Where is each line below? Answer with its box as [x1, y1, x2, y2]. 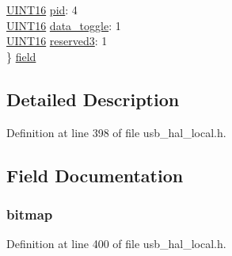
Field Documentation [6, 162, 184, 187]
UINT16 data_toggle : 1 [6, 17, 121, 33]
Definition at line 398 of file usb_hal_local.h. [6, 124, 226, 140]
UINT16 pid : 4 [6, 2, 78, 17]
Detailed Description [6, 86, 180, 111]
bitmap [6, 204, 53, 224]
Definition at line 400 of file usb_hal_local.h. [6, 235, 226, 252]
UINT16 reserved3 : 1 [6, 32, 108, 49]
